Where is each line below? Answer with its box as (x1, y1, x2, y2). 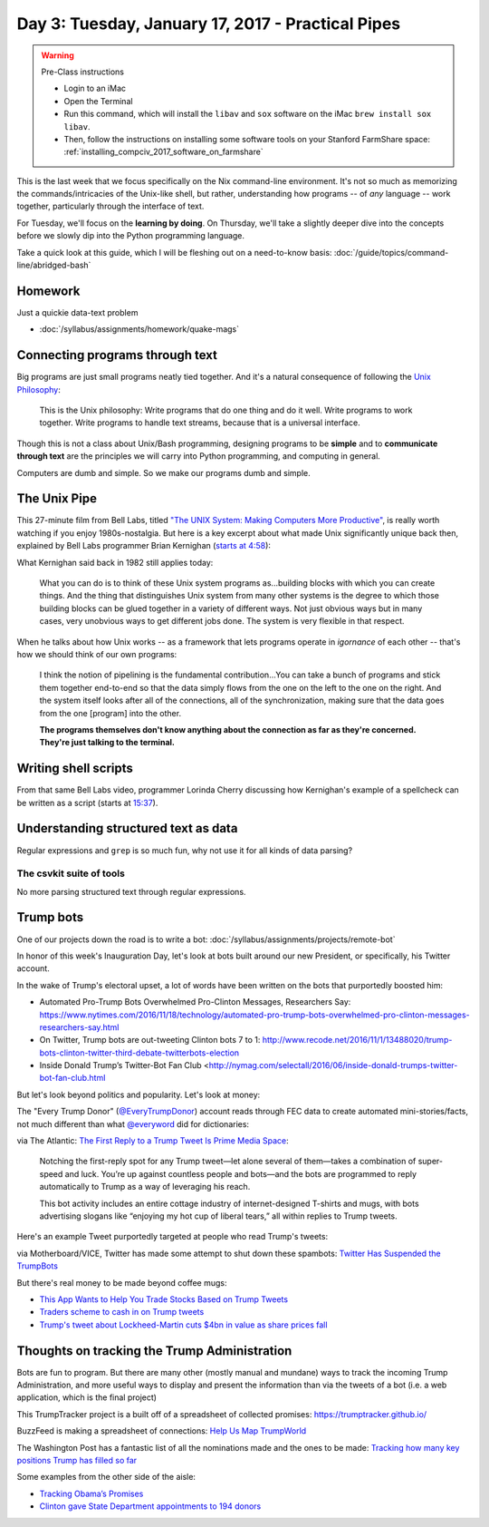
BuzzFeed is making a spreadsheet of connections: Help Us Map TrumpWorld (16, 1425, 307, 1436)
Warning (41, 50, 74, 61)
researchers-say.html (39, 1021, 120, 1033)
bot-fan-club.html (39, 1073, 106, 1084)
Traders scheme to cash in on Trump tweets (39, 1307, 205, 1318)
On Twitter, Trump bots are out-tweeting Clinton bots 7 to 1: (39, 1035, 261, 1046)
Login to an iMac (63, 83, 127, 94)
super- (417, 1156, 444, 1167)
